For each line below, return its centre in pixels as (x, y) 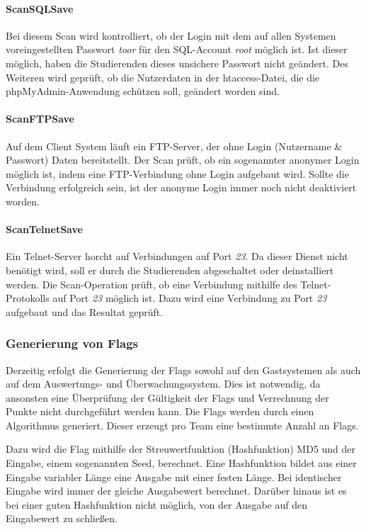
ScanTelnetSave (44, 229)
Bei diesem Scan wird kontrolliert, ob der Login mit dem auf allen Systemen (171, 35)
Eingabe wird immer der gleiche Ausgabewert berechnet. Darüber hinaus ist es (176, 491)
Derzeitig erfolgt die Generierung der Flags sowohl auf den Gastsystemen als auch (183, 370)
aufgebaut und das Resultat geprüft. (85, 311)
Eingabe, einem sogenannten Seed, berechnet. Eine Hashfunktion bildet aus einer (181, 463)
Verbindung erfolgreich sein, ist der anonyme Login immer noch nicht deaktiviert (181, 187)
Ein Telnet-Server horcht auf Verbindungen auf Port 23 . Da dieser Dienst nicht (177, 256)
